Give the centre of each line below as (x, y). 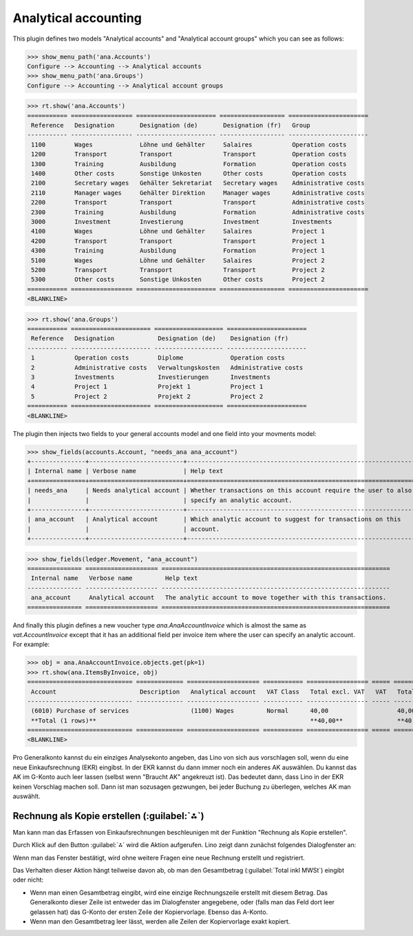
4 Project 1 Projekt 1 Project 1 (147, 387)
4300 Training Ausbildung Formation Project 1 (178, 251)
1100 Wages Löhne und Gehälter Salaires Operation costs (189, 144)
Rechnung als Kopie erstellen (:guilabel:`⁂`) (108, 816)
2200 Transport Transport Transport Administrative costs (198, 202)
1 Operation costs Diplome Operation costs (158, 358)
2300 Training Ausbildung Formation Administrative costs (198, 212)
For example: (31, 645)
